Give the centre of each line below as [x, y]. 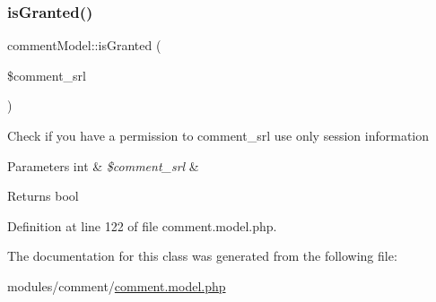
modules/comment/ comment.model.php [117, 285]
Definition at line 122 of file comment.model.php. [142, 225]
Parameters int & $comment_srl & [103, 165]
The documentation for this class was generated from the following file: [202, 256]
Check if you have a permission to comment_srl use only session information [218, 135]
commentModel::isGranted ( [84, 45]
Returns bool [43, 196]
